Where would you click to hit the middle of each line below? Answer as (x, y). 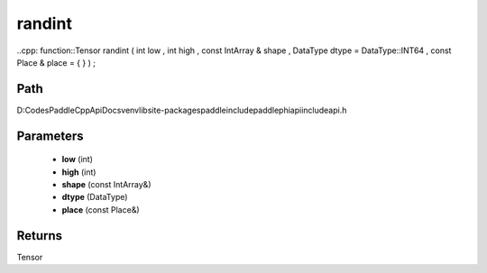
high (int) (79, 172)
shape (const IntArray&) (106, 185)
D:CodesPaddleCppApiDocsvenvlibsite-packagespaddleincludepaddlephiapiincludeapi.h (182, 110)
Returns (40, 236)
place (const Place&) (101, 209)
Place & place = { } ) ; (56, 62)
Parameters (50, 136)
